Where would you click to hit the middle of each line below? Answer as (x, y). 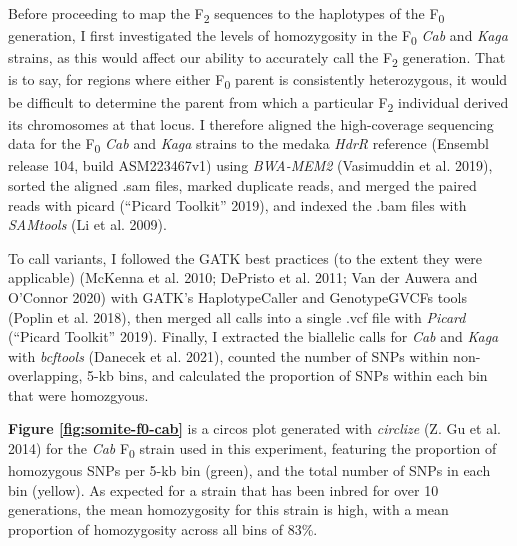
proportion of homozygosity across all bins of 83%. (163, 528)
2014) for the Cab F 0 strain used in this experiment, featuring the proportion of (252, 449)
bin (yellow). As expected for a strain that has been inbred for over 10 (223, 489)
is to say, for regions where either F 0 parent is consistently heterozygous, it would (258, 81)
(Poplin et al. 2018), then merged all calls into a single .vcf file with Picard (237, 316)
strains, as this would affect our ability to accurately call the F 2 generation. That (257, 59)
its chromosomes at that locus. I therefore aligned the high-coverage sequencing (251, 123)
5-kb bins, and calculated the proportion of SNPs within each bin (287, 375)
